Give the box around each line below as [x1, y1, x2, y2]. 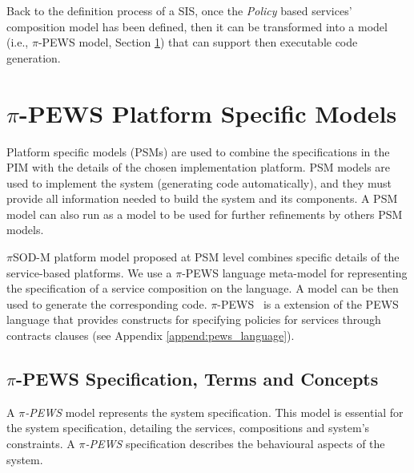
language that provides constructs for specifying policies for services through [6, 311, 381, 328]
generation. [6, 49, 61, 66]
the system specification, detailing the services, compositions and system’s [6, 419, 370, 436]
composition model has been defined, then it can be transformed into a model [6, 18, 388, 34]
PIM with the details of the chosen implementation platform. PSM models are [6, 159, 391, 176]
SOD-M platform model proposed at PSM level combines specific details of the [12, 249, 400, 265]
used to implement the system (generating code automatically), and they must [6, 174, 392, 191]
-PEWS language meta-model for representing [182, 264, 408, 281]
